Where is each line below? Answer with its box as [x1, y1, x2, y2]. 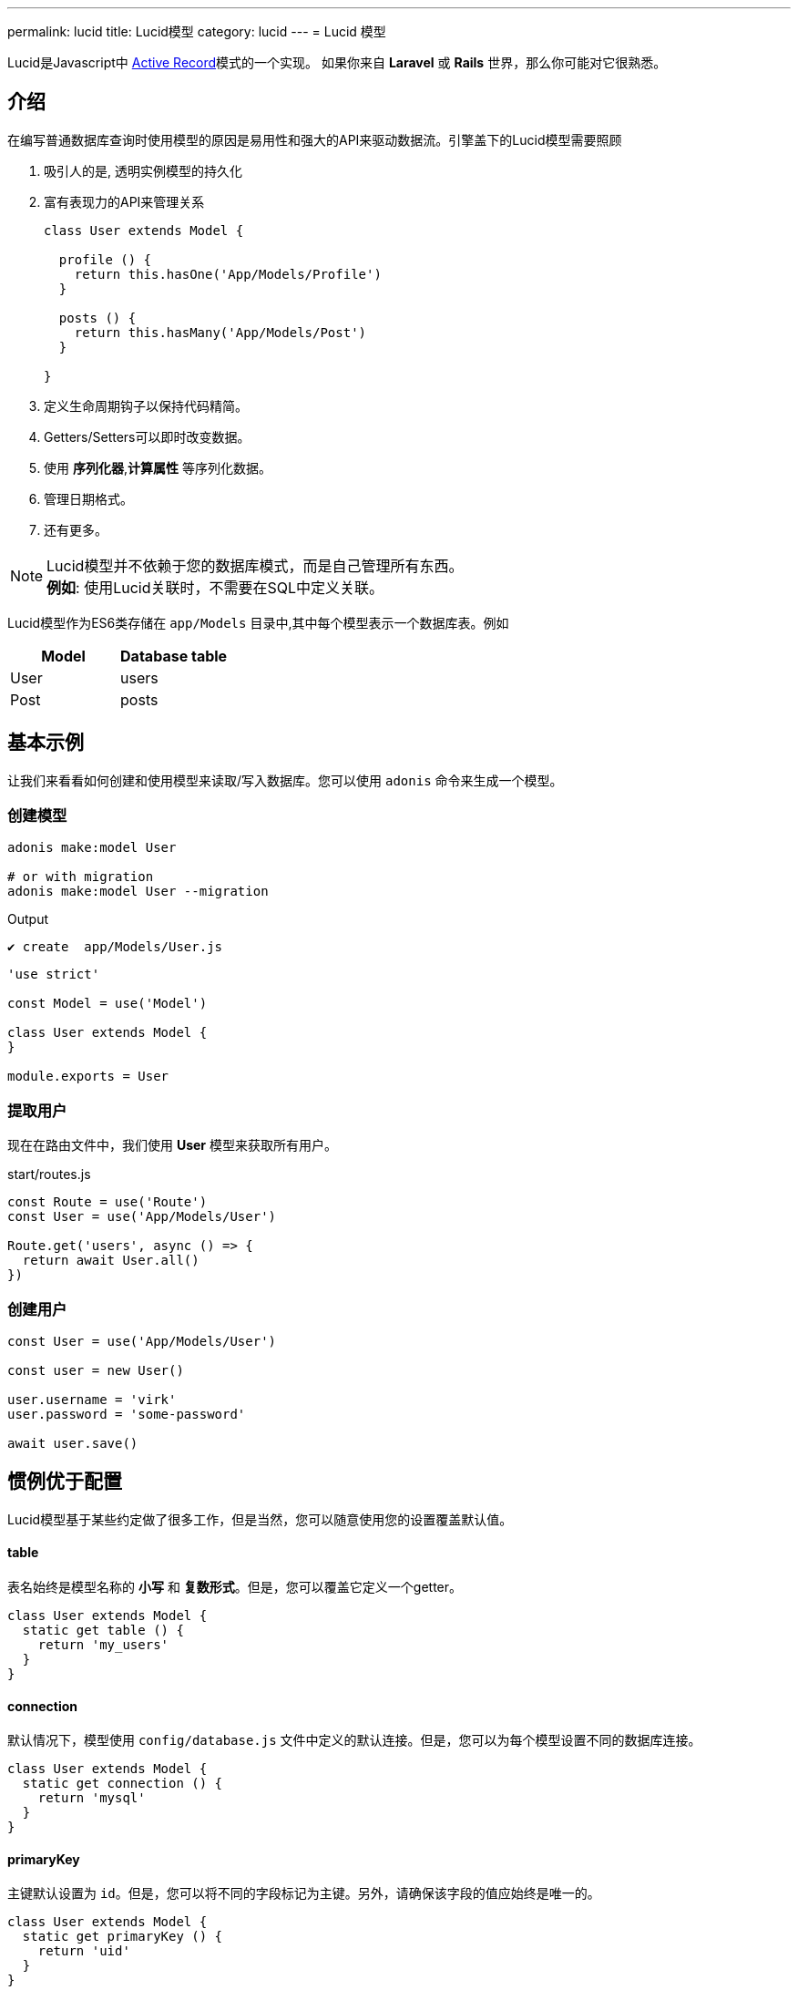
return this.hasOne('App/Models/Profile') [74, 266, 382, 282]
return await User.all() [22, 1253, 199, 1268]
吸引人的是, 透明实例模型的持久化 [44, 162, 242, 179]
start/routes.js [7, 1166, 91, 1183]
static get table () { [22, 1623, 184, 1637]
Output [7, 911, 48, 928]
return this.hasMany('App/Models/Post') [74, 324, 367, 340]
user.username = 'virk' [7, 1391, 177, 1407]
